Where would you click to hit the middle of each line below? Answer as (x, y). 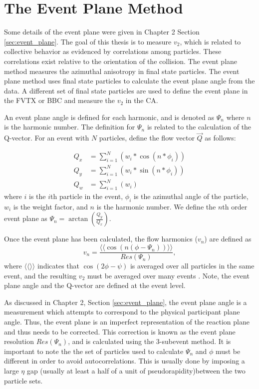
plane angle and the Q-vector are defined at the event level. (95, 285)
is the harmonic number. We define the (156, 206)
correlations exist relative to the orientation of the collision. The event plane (121, 61)
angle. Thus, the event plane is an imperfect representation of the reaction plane (127, 322)
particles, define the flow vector (147, 138)
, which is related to (210, 41)
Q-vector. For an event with (47, 138)
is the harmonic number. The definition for (70, 127)
